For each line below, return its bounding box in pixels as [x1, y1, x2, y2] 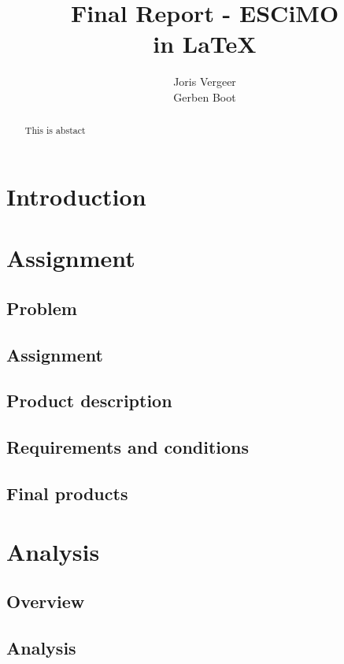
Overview [6, 589, 85, 614]
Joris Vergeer [173, 73, 236, 90]
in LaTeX [153, 28, 257, 60]
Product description [6, 388, 172, 413]
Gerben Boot [173, 88, 236, 105]
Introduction [6, 180, 146, 212]
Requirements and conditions [6, 435, 250, 459]
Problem [6, 295, 77, 320]
